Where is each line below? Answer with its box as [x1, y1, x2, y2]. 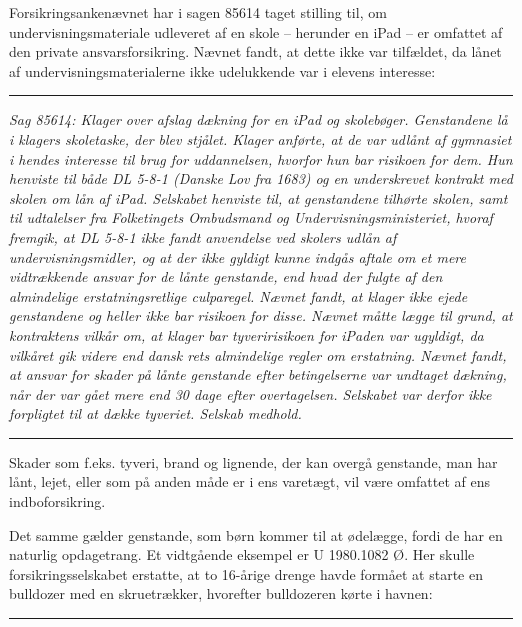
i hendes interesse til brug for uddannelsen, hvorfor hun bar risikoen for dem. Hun [9, 148, 513, 169]
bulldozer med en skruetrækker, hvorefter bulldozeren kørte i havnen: [9, 583, 433, 604]
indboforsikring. [9, 491, 106, 512]
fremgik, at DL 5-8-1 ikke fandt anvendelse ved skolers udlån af [9, 226, 397, 247]
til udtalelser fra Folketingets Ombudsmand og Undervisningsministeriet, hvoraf [9, 207, 493, 228]
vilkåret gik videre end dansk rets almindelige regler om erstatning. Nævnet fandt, [9, 344, 507, 365]
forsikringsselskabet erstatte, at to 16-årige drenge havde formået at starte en [9, 563, 483, 584]
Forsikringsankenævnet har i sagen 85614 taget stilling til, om [9, 2, 387, 22]
